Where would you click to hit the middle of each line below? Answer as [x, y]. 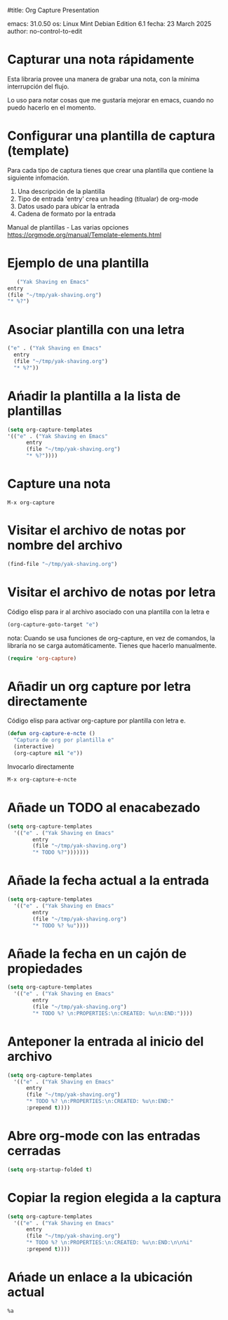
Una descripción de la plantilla [61, 191]
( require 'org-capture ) [42, 658]
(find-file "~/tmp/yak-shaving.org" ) [62, 564]
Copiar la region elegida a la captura [114, 1197]
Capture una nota [59, 484]
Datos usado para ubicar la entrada [68, 206]
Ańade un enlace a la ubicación [100, 1278]
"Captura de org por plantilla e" [64, 740]
